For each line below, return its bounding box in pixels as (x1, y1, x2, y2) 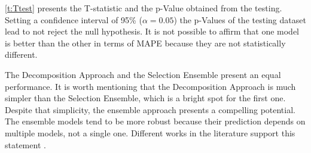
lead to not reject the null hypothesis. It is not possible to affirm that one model (5, 25, 300, 38)
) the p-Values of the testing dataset (173, 13, 306, 26)
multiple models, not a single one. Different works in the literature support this (5, 126, 295, 139)
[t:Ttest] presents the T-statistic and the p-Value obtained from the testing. (5, 2, 282, 14)
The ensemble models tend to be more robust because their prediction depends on (5, 115, 306, 127)
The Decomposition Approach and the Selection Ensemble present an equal (5, 68, 281, 80)
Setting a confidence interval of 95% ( (5, 13, 142, 26)
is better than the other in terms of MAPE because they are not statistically (5, 36, 286, 49)
